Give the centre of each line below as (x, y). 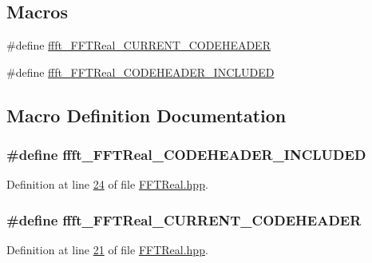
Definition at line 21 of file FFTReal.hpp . (107, 250)
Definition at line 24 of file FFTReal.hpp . (107, 184)
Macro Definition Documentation (146, 115)
